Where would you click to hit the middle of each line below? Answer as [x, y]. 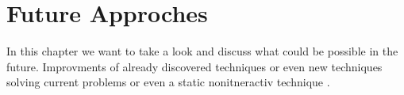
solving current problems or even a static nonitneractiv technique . [168, 82]
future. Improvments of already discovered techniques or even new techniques [194, 66]
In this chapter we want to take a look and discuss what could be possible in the [202, 51]
